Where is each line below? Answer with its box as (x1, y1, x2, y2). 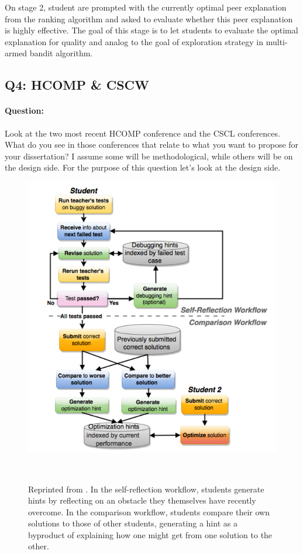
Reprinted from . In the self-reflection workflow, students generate (28, 482, 264, 495)
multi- (266, 35, 288, 47)
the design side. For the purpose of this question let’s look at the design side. (5, 161, 281, 174)
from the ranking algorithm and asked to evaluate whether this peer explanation (5, 12, 293, 25)
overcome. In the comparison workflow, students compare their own (28, 505, 270, 518)
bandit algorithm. (29, 47, 93, 59)
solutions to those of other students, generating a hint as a (28, 517, 237, 529)
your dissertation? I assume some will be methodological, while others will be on (5, 149, 293, 162)
